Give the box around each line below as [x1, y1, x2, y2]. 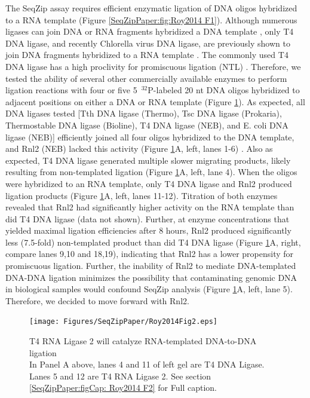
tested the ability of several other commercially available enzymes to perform [5, 72, 287, 84]
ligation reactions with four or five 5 [5, 84, 137, 96]
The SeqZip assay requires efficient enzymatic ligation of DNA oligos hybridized [5, 2, 297, 14]
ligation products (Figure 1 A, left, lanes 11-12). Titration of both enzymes [5, 189, 278, 201]
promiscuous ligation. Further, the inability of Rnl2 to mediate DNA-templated [5, 259, 296, 272]
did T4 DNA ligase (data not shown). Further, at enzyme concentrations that [5, 212, 290, 225]
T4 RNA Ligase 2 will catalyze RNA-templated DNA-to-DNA [29, 335, 257, 347]
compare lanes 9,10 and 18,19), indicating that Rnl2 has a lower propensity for [5, 247, 294, 260]
